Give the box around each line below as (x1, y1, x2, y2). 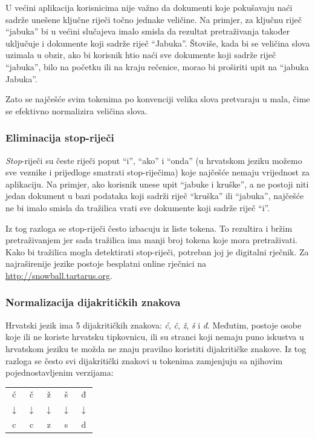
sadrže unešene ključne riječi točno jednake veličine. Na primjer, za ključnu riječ (5, 13, 302, 25)
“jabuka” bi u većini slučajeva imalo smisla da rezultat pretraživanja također (5, 25, 290, 38)
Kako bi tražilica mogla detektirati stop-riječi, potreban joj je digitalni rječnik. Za (5, 245, 309, 258)
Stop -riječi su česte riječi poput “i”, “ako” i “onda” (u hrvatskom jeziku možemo (5, 154, 302, 166)
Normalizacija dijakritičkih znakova (5, 295, 181, 310)
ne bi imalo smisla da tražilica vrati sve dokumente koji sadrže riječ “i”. (5, 201, 270, 214)
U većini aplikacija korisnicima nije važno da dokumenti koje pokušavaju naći (5, 1, 293, 13)
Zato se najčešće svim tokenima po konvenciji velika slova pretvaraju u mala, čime (5, 93, 310, 105)
